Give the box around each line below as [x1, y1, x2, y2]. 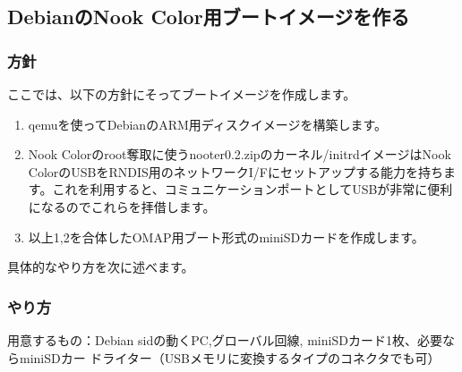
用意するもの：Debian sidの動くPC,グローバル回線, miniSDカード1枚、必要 [7, 330, 442, 349]
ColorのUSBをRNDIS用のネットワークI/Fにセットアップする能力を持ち [28, 162, 444, 181]
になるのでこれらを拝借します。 [28, 197, 216, 216]
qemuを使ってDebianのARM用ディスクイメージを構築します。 [28, 114, 388, 133]
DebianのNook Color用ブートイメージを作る [7, 3, 410, 30]
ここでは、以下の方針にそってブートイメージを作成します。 [7, 85, 356, 103]
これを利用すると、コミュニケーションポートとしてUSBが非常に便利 [52, 180, 453, 199]
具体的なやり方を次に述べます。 [7, 258, 194, 276]
